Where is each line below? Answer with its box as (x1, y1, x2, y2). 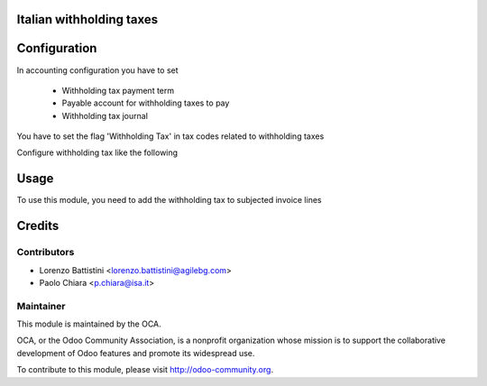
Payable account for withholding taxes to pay (61, 97, 230, 108)
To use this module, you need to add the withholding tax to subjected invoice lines (16, 195, 322, 206)
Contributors (16, 246, 75, 259)
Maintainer (16, 299, 66, 312)
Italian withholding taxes (16, 12, 159, 27)
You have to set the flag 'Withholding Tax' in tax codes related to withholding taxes (16, 131, 325, 142)
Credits (16, 218, 60, 234)
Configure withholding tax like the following (16, 147, 179, 158)
